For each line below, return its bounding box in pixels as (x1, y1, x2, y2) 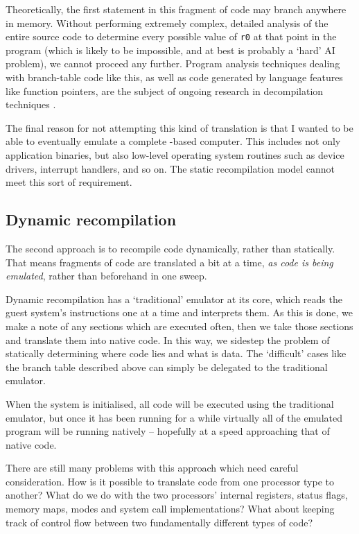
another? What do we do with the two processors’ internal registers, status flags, (6, 488, 348, 502)
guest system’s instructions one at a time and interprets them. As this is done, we (6, 305, 353, 320)
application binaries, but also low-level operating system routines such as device (6, 148, 344, 162)
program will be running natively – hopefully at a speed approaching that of (6, 424, 330, 438)
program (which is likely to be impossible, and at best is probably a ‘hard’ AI (6, 42, 335, 57)
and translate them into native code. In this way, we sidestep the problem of (6, 332, 330, 347)
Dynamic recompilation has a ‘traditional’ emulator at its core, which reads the (6, 291, 342, 306)
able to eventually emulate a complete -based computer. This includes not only (6, 134, 341, 148)
